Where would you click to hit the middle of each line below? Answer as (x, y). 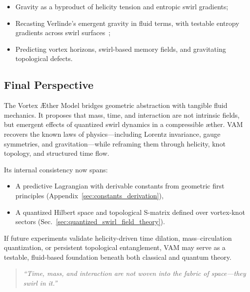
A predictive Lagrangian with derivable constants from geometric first (120, 186)
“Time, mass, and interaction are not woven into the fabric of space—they (135, 273)
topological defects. (44, 58)
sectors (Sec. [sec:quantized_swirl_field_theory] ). (90, 221)
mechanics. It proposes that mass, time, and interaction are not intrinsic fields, (122, 115)
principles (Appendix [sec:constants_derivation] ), (89, 195)
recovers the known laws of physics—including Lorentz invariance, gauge (112, 134)
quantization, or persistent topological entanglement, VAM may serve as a (115, 247)
